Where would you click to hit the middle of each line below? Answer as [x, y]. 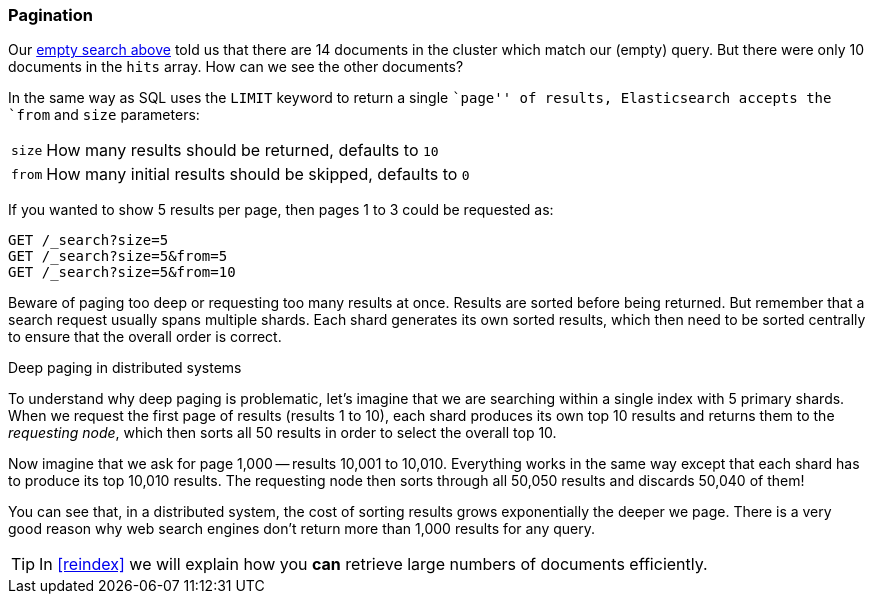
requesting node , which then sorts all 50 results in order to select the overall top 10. [282, 433]
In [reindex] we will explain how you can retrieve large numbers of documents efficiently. [373, 564]
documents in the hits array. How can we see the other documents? [236, 67]
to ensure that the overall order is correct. [145, 337]
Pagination [50, 15]
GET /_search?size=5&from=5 [118, 256]
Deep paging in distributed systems [125, 368]
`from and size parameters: [104, 115]
